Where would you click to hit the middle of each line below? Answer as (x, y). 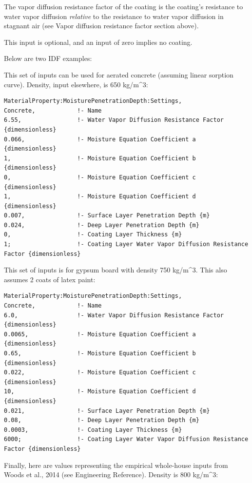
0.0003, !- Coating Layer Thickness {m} (93, 430)
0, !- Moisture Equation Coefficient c (100, 177)
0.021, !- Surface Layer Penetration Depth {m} (107, 411)
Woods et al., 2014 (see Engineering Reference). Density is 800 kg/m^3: (111, 474)
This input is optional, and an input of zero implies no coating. (98, 42)
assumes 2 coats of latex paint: (50, 279)
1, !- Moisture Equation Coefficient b (100, 158)
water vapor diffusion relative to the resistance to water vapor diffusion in (114, 16)
